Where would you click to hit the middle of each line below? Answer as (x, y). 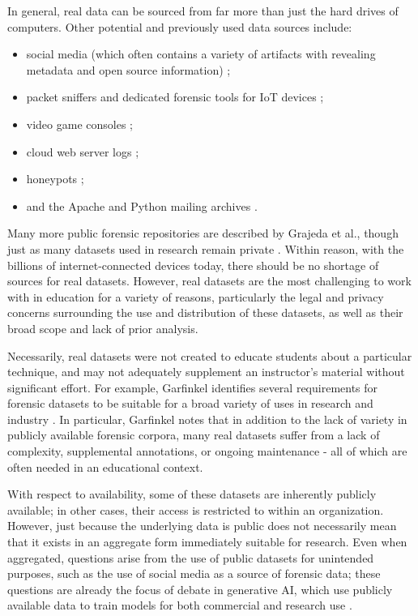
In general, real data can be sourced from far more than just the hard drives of (203, 11)
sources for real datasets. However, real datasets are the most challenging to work (209, 281)
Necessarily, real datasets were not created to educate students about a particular (210, 355)
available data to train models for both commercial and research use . (180, 605)
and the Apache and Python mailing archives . (142, 205)
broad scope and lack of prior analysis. (103, 328)
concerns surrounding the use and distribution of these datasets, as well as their (205, 312)
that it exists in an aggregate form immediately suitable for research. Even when (207, 542)
